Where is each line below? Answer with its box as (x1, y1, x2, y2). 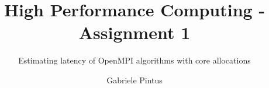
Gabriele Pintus (106, 73, 163, 86)
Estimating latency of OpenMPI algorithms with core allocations (18, 54, 251, 66)
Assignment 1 (78, 20, 191, 44)
